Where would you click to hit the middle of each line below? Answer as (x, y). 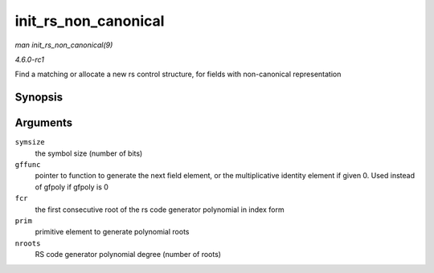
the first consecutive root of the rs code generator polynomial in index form (160, 210)
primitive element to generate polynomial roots (112, 232)
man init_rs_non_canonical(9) (64, 45)
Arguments (44, 123)
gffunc (28, 165)
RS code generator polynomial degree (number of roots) (128, 255)
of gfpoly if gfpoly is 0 (72, 187)
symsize (30, 142)
